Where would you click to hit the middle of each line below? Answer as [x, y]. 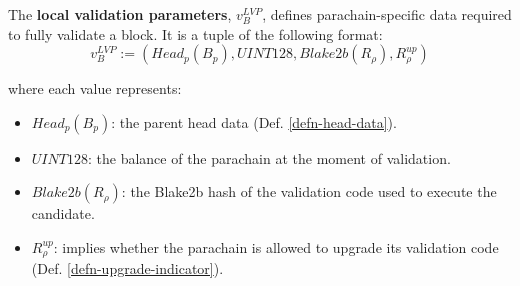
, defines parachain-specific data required [387, 14]
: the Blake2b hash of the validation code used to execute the [309, 191]
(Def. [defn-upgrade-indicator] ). [127, 268]
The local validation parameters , [120, 14]
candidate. [63, 213]
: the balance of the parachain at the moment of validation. [269, 157]
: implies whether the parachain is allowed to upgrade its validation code [276, 246]
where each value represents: [95, 88]
